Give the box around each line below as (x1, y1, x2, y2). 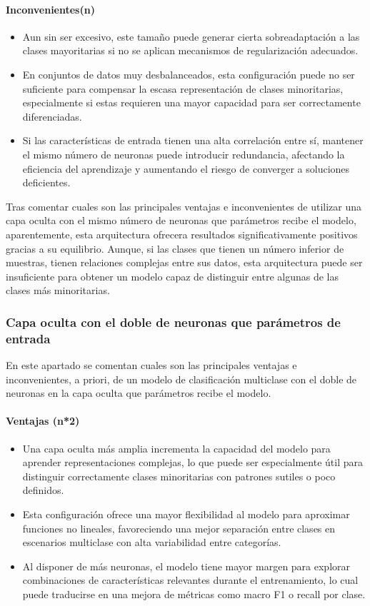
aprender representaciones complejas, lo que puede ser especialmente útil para (22, 455, 363, 470)
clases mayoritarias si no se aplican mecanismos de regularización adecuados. (22, 43, 359, 58)
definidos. (22, 483, 64, 498)
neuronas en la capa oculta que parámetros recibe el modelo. (6, 385, 271, 400)
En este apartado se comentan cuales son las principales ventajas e (6, 358, 297, 373)
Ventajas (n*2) (6, 413, 80, 428)
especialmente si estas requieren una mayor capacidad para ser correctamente (22, 95, 361, 110)
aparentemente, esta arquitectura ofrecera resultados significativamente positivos (6, 226, 358, 241)
